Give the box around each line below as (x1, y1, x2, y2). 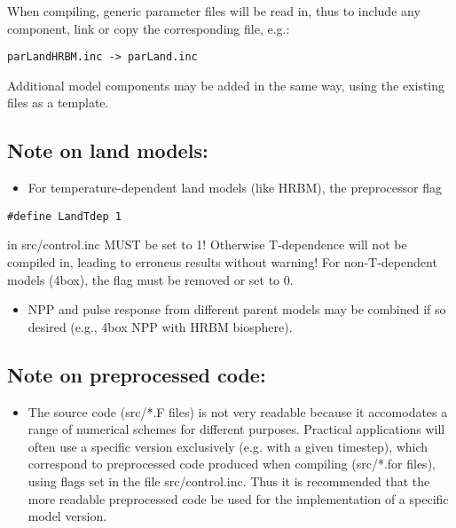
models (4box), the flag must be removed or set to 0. (7, 270, 294, 288)
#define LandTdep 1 (7, 209, 122, 223)
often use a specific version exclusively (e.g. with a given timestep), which (28, 437, 428, 455)
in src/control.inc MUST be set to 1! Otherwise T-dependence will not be (7, 235, 407, 254)
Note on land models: (7, 137, 208, 164)
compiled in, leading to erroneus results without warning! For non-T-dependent (7, 253, 437, 272)
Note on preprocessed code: (7, 360, 266, 388)
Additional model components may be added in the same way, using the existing (7, 75, 445, 94)
